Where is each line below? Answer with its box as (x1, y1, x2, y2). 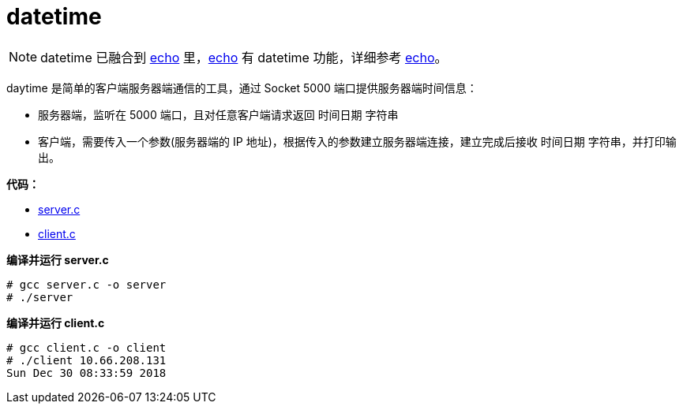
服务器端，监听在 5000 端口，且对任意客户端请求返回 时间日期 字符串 (38, 107, 399, 121)
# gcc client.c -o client (6, 341, 167, 354)
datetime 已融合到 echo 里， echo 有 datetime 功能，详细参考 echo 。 (40, 49, 448, 65)
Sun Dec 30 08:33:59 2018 (6, 366, 167, 379)
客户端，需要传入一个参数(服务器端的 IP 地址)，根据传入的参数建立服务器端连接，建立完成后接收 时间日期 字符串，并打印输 (38, 134, 677, 148)
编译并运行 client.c (6, 315, 105, 330)
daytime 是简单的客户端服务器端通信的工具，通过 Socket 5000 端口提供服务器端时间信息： (6, 80, 478, 95)
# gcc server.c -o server (6, 278, 167, 291)
